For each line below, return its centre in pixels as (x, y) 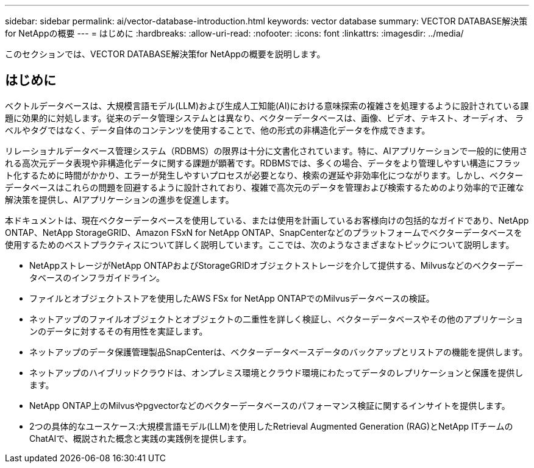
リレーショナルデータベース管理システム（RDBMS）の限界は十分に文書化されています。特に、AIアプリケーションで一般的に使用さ (266, 151)
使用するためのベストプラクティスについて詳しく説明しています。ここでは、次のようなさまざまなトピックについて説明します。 (260, 244)
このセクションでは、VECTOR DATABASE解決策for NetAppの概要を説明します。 (165, 54)
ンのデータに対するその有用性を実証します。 (119, 331)
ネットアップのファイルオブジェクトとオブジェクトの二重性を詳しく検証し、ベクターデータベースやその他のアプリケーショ (276, 319)
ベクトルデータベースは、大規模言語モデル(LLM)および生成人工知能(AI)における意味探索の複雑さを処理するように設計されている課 (267, 105)
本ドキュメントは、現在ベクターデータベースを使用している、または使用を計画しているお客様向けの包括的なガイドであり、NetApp (267, 220)
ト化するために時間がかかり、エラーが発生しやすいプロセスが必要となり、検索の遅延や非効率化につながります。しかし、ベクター (264, 175)
